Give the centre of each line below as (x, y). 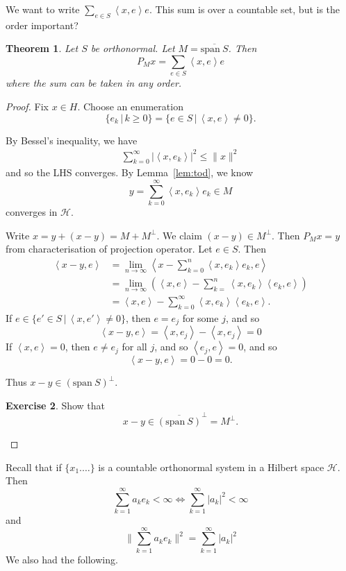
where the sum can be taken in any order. (94, 83)
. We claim (179, 235)
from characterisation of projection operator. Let (109, 249)
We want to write (43, 9)
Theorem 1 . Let (42, 48)
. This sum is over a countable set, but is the (245, 9)
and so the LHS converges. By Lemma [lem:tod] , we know (130, 172)
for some (200, 317)
